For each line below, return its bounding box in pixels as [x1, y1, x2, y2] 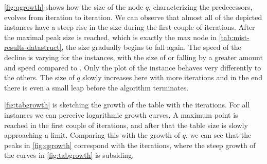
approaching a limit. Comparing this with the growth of [4, 130, 181, 140]
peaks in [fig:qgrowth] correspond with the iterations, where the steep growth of [4, 139, 256, 150]
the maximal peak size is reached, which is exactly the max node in [4, 31, 217, 42]
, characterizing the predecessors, [149, 2, 253, 12]
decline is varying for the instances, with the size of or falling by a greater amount [4, 51, 263, 62]
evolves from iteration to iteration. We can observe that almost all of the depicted [4, 11, 262, 22]
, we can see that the [185, 130, 252, 140]
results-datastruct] [4, 42, 62, 52]
